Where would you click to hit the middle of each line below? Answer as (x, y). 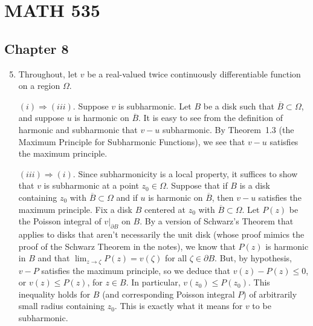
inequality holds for (54, 294)
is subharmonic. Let (155, 106)
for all (176, 258)
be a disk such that (239, 106)
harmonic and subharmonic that (78, 129)
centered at (165, 209)
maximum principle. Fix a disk (75, 209)
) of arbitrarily (270, 294)
